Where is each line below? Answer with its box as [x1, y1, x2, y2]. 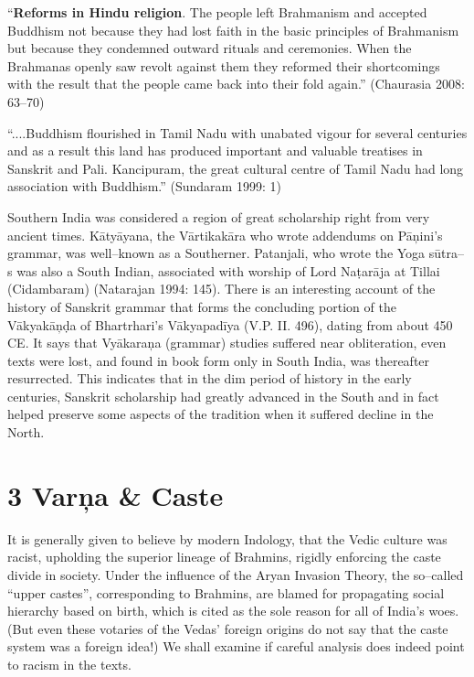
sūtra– [428, 243, 464, 263]
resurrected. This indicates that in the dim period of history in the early [7, 369, 412, 388]
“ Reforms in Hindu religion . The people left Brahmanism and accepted [7, 3, 427, 21]
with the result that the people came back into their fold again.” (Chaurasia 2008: [7, 74, 465, 93]
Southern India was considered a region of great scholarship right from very [7, 207, 430, 226]
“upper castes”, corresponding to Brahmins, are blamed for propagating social [7, 583, 445, 602]
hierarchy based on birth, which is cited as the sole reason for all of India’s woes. [7, 601, 459, 620]
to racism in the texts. [7, 654, 132, 673]
